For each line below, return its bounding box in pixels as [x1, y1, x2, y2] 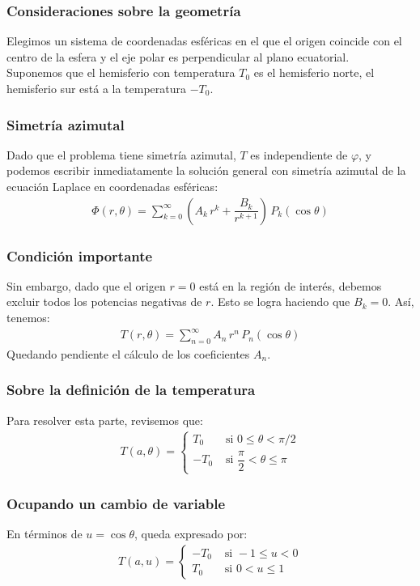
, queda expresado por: [134, 525, 248, 542]
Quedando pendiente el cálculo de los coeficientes [6, 345, 250, 362]
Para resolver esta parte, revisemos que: [6, 411, 203, 428]
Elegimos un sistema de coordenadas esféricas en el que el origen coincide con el [6, 32, 402, 49]
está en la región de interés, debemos [199, 277, 382, 294]
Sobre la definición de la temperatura [6, 380, 256, 400]
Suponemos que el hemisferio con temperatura [6, 64, 235, 81]
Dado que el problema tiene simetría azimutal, [6, 146, 236, 163]
